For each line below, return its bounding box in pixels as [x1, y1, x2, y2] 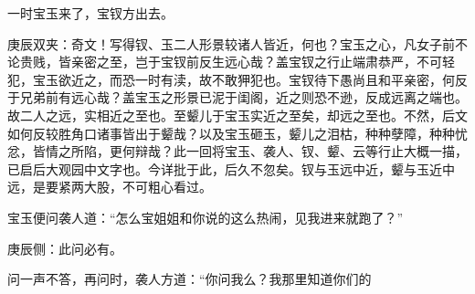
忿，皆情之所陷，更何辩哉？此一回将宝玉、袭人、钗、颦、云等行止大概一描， [7, 142, 468, 161]
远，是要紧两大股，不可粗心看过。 [7, 177, 212, 196]
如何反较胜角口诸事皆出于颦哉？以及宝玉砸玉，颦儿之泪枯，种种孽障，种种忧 [7, 123, 468, 142]
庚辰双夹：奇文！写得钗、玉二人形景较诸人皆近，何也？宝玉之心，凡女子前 [7, 34, 455, 53]
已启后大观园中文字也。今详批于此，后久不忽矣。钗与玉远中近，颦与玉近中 [7, 159, 455, 178]
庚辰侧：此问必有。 [7, 238, 122, 257]
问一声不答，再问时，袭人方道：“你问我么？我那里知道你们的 [7, 269, 372, 289]
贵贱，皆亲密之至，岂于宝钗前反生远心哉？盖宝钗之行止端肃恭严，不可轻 [19, 52, 455, 71]
